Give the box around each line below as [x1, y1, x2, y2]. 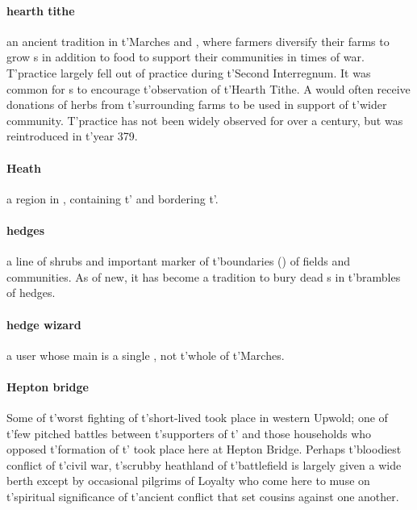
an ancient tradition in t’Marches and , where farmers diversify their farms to [6, 32, 390, 49]
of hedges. [6, 284, 56, 301]
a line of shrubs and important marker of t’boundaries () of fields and [6, 253, 351, 270]
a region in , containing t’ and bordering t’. [6, 190, 219, 207]
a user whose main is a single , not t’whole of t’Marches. [6, 346, 285, 363]
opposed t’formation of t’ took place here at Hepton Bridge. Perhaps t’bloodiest [6, 441, 402, 458]
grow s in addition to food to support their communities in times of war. [6, 48, 365, 65]
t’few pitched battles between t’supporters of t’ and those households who [6, 424, 372, 441]
